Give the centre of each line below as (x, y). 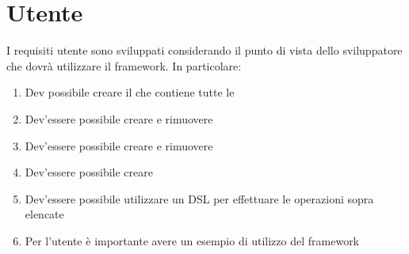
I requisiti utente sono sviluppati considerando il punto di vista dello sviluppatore (204, 50)
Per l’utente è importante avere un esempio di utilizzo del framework (192, 240)
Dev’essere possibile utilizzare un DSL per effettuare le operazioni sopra (199, 198)
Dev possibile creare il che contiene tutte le (130, 92)
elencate (44, 214)
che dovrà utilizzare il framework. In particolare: (124, 65)
